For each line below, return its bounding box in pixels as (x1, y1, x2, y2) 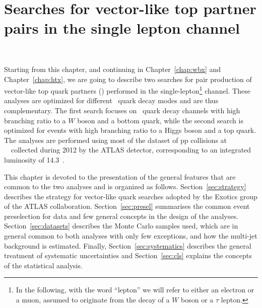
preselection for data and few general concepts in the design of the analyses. (4, 210, 238, 221)
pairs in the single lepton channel (4, 18, 240, 38)
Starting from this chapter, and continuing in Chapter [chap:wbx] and (4, 63, 221, 74)
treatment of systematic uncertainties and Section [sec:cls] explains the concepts (4, 250, 252, 261)
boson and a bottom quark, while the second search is (77, 115, 243, 125)
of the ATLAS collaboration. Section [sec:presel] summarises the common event (4, 201, 250, 211)
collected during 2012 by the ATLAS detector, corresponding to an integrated (11, 144, 251, 155)
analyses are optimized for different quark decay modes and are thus (4, 95, 219, 106)
